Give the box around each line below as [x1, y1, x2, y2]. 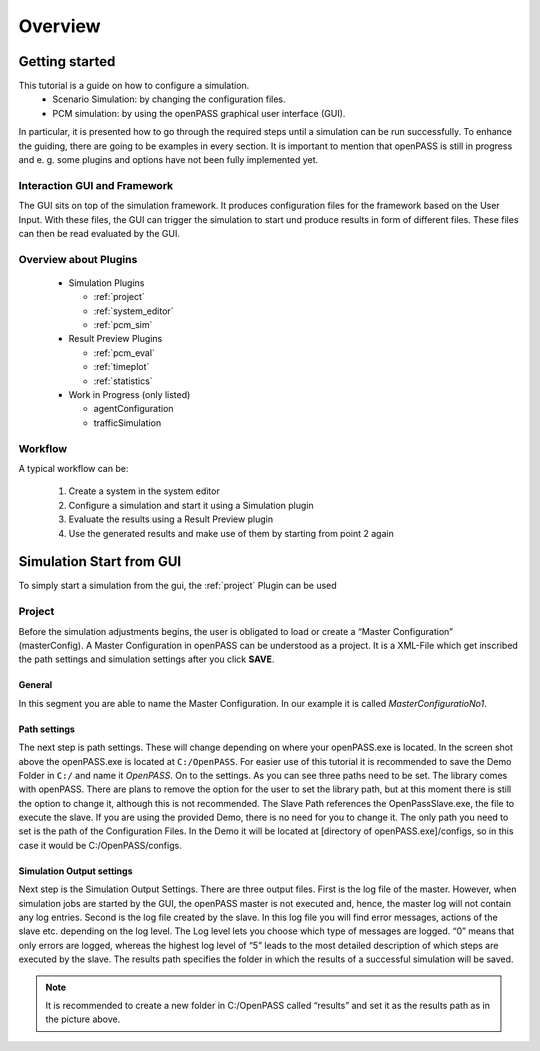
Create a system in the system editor [68, 485, 220, 497]
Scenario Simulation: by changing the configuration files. [52, 93, 286, 105]
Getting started [18, 53, 116, 70]
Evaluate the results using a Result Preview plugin [68, 513, 274, 525]
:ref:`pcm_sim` [93, 319, 153, 331]
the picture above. [45, 1013, 121, 1025]
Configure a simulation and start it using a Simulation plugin [68, 499, 314, 511]
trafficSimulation [93, 416, 162, 429]
